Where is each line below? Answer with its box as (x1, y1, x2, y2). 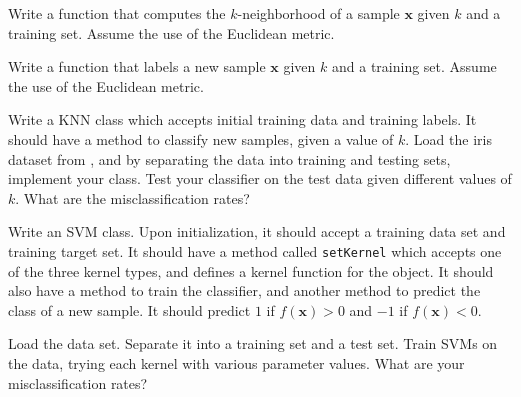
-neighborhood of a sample (237, 3, 400, 23)
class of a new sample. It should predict (8, 299, 251, 320)
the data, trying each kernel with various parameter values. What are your (8, 352, 465, 373)
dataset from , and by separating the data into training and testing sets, (8, 148, 451, 169)
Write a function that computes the (8, 3, 226, 23)
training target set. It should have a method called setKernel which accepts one (8, 240, 502, 261)
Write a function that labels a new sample (8, 56, 266, 77)
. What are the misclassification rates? (15, 187, 250, 208)
